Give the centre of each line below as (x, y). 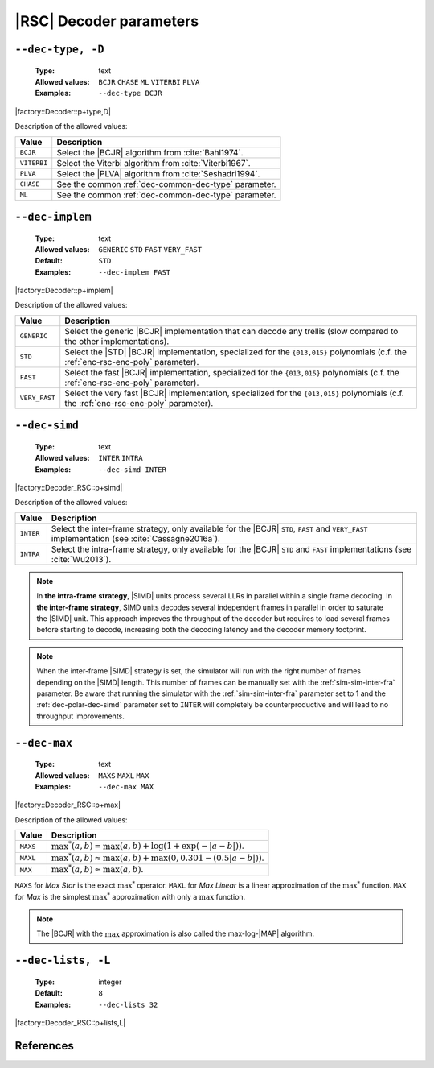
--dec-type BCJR (130, 93)
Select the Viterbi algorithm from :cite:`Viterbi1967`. (154, 163)
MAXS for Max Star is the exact (65, 885)
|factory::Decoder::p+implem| (64, 291)
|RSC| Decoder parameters (107, 21)
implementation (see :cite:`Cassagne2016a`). (136, 538)
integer (110, 982)
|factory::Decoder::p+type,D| (63, 111)
